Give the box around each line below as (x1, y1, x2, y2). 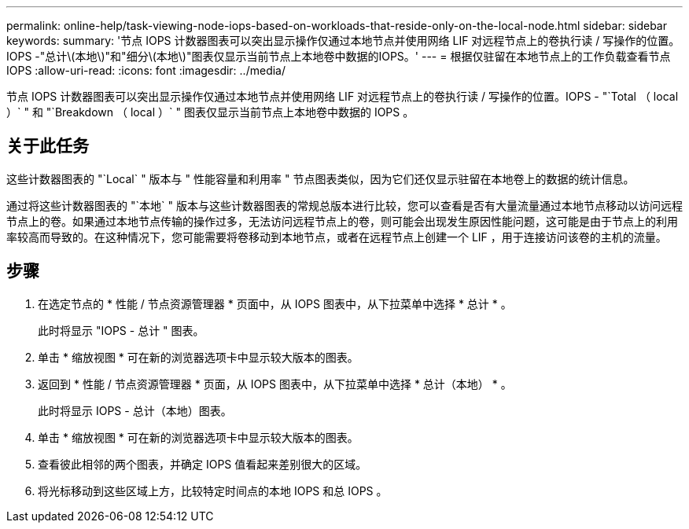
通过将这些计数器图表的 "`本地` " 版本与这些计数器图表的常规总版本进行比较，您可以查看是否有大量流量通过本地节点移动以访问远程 (6, 198, 683, 212)
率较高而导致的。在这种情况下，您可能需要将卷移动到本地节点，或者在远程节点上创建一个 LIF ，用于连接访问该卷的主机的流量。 (6, 230, 667, 244)
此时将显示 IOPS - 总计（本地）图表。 (38, 403, 232, 417)
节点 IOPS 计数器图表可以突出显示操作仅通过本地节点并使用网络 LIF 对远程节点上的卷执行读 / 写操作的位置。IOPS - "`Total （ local (6, 90, 679, 103)
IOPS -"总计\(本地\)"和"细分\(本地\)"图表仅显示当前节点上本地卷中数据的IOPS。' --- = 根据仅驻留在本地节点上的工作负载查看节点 (6, 50, 671, 63)
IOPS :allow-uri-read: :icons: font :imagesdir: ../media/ (6, 64, 286, 77)
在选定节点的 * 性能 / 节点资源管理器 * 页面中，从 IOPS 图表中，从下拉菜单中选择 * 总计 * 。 (38, 296, 512, 310)
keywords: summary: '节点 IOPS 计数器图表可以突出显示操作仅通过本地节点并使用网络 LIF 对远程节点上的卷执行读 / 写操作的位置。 (6, 34, 680, 47)
